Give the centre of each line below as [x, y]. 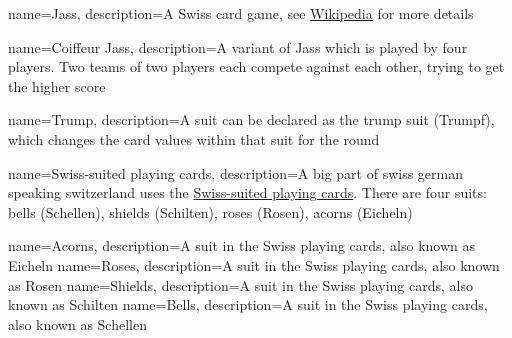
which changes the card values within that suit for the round [194, 138]
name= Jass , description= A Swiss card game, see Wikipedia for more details [241, 13]
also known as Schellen [77, 323]
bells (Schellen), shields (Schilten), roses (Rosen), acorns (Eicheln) [210, 211]
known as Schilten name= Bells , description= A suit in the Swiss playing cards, [248, 304]
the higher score [57, 85]
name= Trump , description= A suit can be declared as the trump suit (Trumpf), [251, 119]
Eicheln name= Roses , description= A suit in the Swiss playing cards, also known [254, 264]
